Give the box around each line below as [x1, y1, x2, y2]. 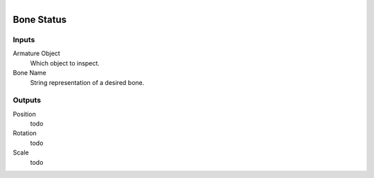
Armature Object [12, 49, 60, 58]
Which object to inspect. [30, 59, 100, 67]
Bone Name [12, 69, 46, 77]
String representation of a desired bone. [30, 78, 145, 86]
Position [12, 110, 36, 118]
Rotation [12, 129, 37, 137]
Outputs [12, 95, 42, 105]
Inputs [12, 34, 35, 44]
